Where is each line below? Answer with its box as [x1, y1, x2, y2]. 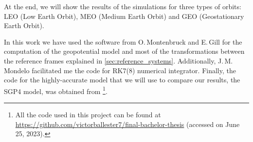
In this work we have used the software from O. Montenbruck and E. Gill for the [4, 36, 242, 47]
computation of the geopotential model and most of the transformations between [4, 46, 245, 56]
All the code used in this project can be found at [15, 110, 161, 119]
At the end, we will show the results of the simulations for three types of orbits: [4, 1, 241, 11]
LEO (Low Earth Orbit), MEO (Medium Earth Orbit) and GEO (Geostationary [4, 11, 244, 21]
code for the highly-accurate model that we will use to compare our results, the [4, 75, 240, 85]
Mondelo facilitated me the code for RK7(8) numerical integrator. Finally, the [4, 65, 236, 75]
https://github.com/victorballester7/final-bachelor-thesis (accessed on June [15, 119, 240, 129]
